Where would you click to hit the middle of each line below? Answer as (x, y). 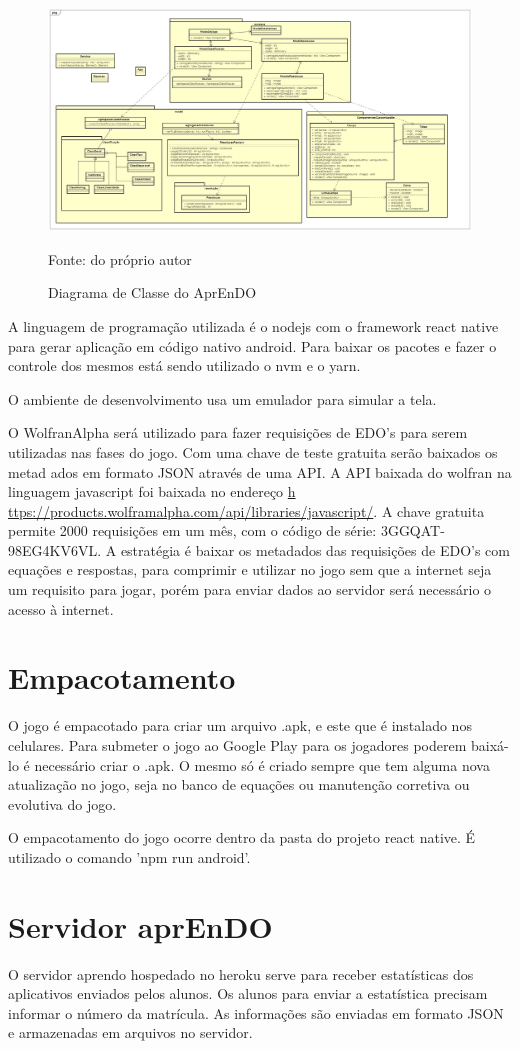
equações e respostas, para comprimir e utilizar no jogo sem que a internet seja (250, 569)
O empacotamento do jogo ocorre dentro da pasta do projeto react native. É (242, 837)
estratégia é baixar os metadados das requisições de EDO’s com (315, 549)
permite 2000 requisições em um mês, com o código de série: (192, 530)
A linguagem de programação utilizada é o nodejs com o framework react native (253, 325)
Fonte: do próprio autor (120, 258)
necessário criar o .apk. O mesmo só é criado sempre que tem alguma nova (262, 764)
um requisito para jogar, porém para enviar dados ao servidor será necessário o (250, 589)
